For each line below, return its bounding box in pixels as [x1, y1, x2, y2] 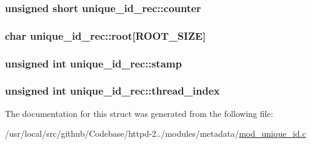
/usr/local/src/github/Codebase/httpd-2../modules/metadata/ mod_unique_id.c [5, 127, 306, 140]
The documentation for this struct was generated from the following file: [5, 107, 273, 119]
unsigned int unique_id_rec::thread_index [5, 83, 220, 98]
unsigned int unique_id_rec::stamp [5, 55, 182, 70]
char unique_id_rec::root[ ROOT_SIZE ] [5, 28, 206, 43]
